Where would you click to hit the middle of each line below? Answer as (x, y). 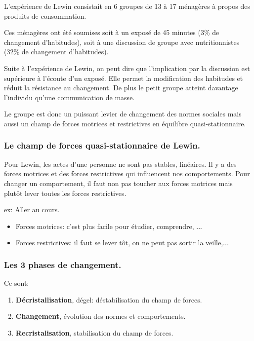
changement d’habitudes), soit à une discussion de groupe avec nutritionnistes (122, 42)
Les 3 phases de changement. (63, 264)
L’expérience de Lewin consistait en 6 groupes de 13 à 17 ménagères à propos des (127, 6)
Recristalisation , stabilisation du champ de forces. (94, 332)
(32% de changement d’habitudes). (56, 52)
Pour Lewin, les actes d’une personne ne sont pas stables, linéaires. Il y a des (120, 164)
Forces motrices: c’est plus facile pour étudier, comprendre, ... (109, 226)
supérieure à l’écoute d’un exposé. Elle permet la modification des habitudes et (124, 78)
